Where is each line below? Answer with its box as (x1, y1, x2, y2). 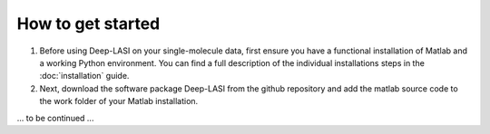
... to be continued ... (16, 112, 94, 123)
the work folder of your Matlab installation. (39, 96, 199, 107)
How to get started (16, 14, 161, 33)
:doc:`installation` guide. (39, 71, 130, 81)
